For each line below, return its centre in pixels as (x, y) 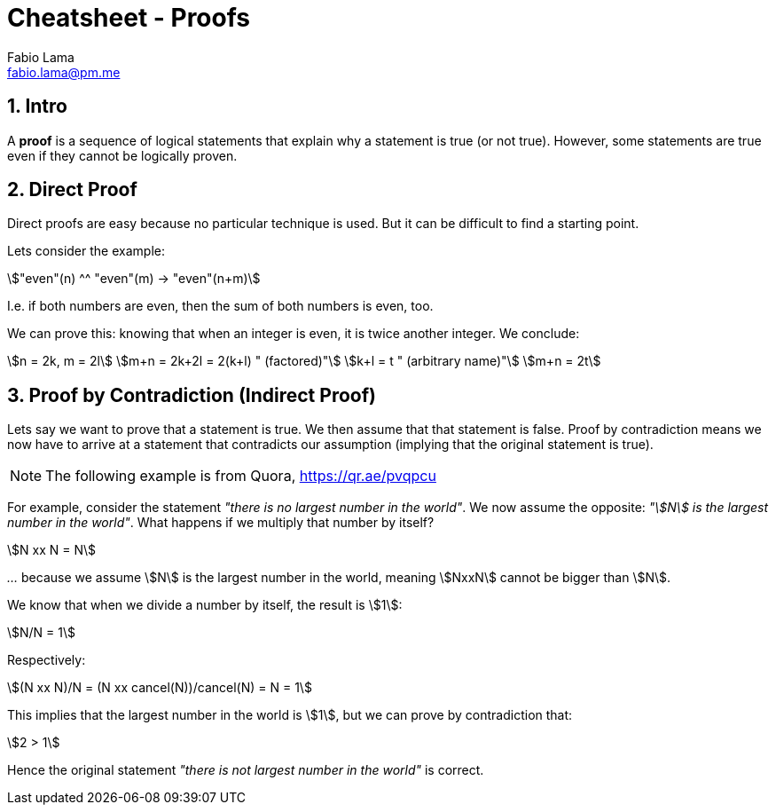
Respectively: (47, 660)
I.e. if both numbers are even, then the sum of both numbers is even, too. (220, 306)
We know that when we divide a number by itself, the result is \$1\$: (205, 605)
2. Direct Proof (72, 190)
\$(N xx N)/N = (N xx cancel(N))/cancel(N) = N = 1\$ (160, 688)
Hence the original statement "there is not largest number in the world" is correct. (246, 770)
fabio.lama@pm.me (64, 72)
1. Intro (37, 106)
